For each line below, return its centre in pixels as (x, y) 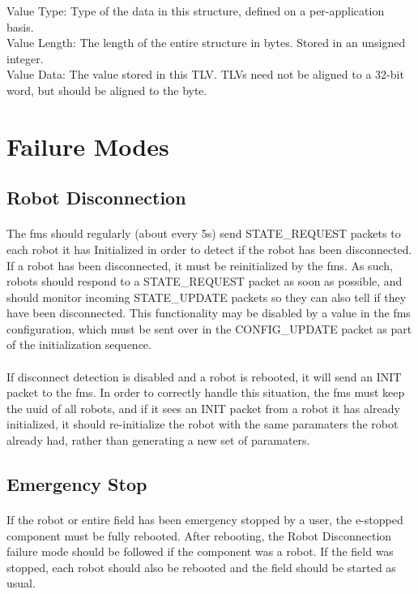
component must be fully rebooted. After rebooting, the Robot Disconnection (199, 535)
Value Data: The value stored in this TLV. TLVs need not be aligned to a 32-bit (205, 74)
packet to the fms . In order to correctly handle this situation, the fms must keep (206, 392)
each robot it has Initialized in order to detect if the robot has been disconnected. (209, 249)
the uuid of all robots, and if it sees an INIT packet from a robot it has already (203, 408)
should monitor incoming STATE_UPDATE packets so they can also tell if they (207, 297)
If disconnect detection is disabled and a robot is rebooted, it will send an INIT (204, 376)
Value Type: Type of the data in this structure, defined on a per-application (196, 11)
